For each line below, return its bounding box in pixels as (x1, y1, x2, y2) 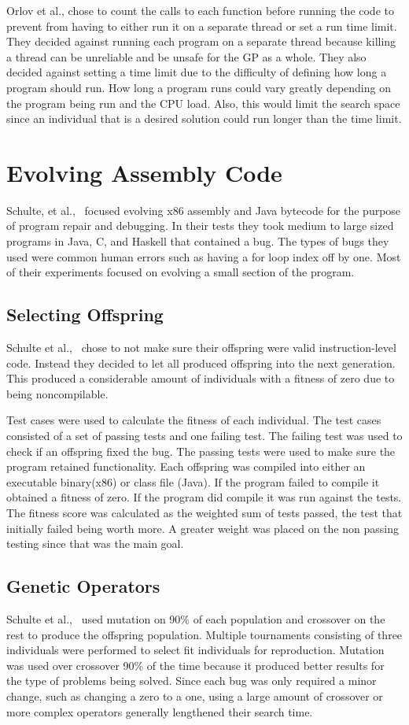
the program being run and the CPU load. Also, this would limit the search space (6, 94, 400, 111)
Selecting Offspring (6, 302, 164, 327)
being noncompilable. (6, 385, 109, 401)
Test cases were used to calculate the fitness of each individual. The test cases (6, 412, 381, 428)
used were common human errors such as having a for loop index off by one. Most (6, 248, 401, 264)
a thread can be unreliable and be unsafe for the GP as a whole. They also (6, 48, 367, 65)
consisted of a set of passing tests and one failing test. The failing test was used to (6, 427, 403, 444)
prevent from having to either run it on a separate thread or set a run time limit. (6, 17, 397, 34)
